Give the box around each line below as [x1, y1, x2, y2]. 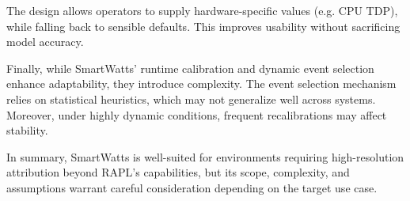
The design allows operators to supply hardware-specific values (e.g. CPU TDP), [6, 2, 398, 18]
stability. [6, 122, 48, 138]
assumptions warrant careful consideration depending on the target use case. [6, 179, 378, 195]
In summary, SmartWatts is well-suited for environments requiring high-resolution [6, 148, 404, 165]
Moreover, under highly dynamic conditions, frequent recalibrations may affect [6, 106, 387, 123]
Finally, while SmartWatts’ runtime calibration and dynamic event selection [6, 59, 374, 76]
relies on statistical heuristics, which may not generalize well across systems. [6, 90, 376, 107]
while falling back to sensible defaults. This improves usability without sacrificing [6, 17, 401, 34]
